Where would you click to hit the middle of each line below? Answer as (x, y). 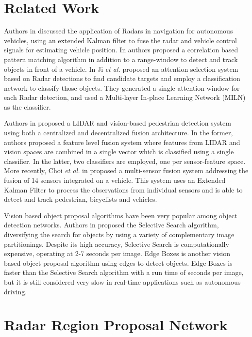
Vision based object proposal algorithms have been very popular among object (121, 215)
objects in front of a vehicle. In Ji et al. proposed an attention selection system (121, 69)
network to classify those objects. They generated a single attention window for (122, 88)
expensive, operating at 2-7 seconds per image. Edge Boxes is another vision (117, 253)
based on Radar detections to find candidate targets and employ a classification (122, 78)
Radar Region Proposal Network (116, 325)
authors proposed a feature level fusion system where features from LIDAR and (122, 142)
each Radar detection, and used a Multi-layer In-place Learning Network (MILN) (125, 97)
